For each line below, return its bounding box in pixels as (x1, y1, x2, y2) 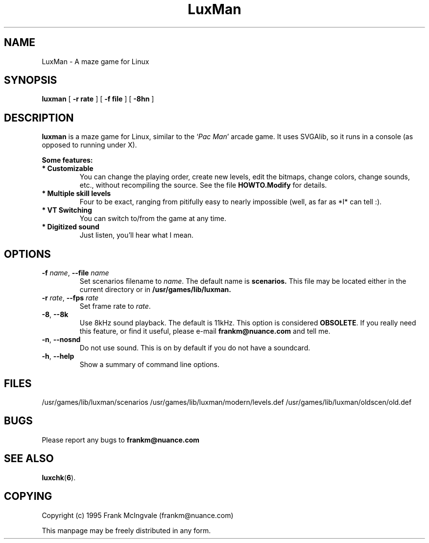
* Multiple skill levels (42, 189, 111, 198)
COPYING (4, 490, 52, 503)
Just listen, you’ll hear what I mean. (79, 231, 194, 240)
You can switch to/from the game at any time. (79, 214, 226, 223)
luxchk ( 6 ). (42, 473, 76, 482)
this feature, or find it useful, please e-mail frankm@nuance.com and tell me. (79, 327, 331, 336)
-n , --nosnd (42, 335, 81, 344)
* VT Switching (42, 206, 92, 215)
